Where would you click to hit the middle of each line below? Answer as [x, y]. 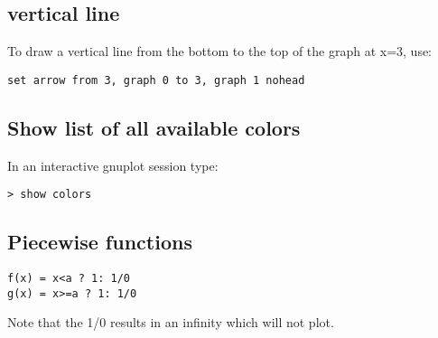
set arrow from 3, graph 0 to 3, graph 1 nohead [156, 80]
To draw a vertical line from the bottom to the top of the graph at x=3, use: [220, 51]
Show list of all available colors [154, 127]
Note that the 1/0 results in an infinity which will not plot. [171, 322]
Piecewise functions [100, 242]
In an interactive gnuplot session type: [113, 165]
